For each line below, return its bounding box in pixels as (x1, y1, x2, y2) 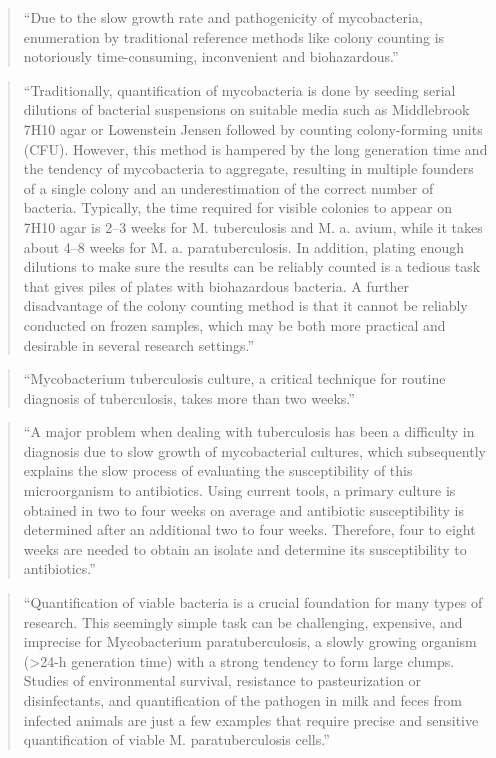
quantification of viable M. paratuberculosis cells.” (23, 729, 330, 750)
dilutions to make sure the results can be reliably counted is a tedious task (23, 256, 481, 277)
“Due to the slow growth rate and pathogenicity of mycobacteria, (23, 7, 423, 27)
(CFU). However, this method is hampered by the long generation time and (23, 138, 488, 159)
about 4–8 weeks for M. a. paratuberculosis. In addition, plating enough (23, 236, 465, 257)
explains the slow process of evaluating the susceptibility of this (23, 460, 413, 481)
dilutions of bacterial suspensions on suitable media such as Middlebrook (23, 99, 470, 120)
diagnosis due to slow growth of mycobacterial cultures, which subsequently (23, 440, 486, 461)
